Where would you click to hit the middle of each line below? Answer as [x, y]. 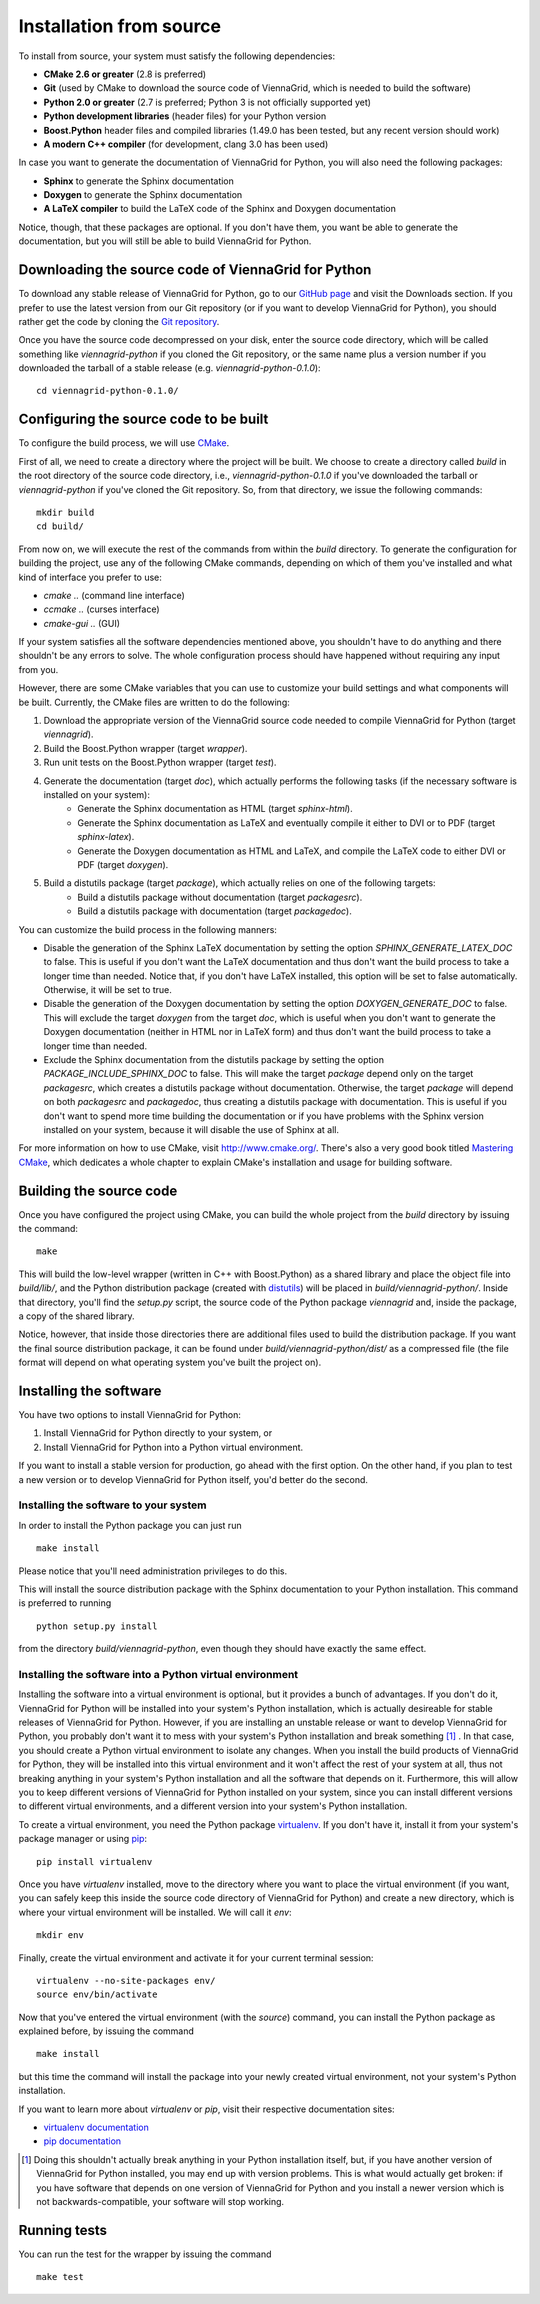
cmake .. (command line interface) [114, 595]
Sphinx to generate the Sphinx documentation [139, 181]
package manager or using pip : [83, 1839]
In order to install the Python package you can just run [130, 1525]
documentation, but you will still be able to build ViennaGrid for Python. [165, 241]
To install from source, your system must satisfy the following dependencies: [176, 56]
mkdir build [65, 512]
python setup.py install [97, 1626]
